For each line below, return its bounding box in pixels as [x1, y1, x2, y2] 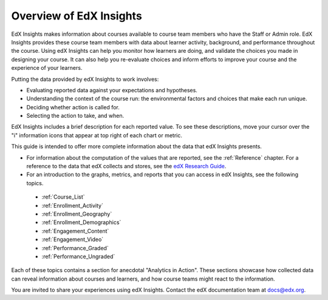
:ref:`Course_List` [41, 193, 85, 200]
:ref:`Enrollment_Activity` [41, 202, 103, 209]
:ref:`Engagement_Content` [41, 227, 109, 234]
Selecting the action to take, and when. [26, 112, 125, 120]
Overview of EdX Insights [11, 9, 142, 22]
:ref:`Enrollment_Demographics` [41, 219, 121, 226]
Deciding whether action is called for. [26, 103, 120, 111]
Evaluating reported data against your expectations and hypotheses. [26, 86, 197, 94]
